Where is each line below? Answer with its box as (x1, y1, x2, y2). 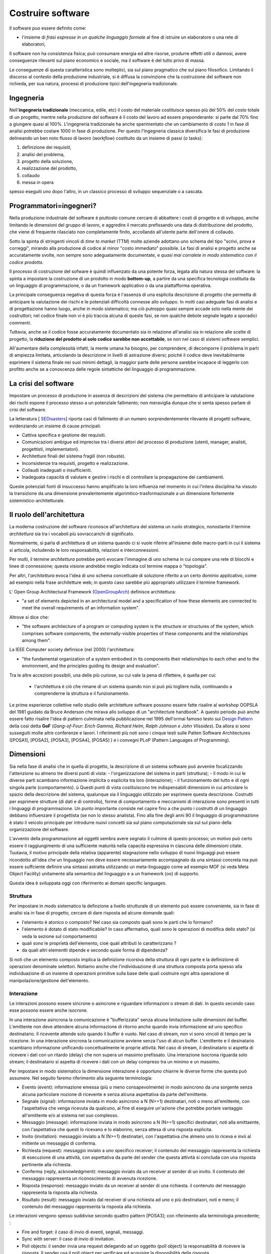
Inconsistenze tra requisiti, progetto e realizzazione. (22, 460, 129, 466)
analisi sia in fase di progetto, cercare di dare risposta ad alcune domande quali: (9, 910, 175, 916)
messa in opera (22, 180, 54, 186)
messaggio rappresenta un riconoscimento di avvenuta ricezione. (22, 1175, 158, 1181)
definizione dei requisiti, (22, 144, 72, 150)
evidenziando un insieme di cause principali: (9, 423, 101, 429)
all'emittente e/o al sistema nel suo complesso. (22, 1112, 119, 1118)
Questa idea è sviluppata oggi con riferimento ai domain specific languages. (9, 880, 167, 886)
